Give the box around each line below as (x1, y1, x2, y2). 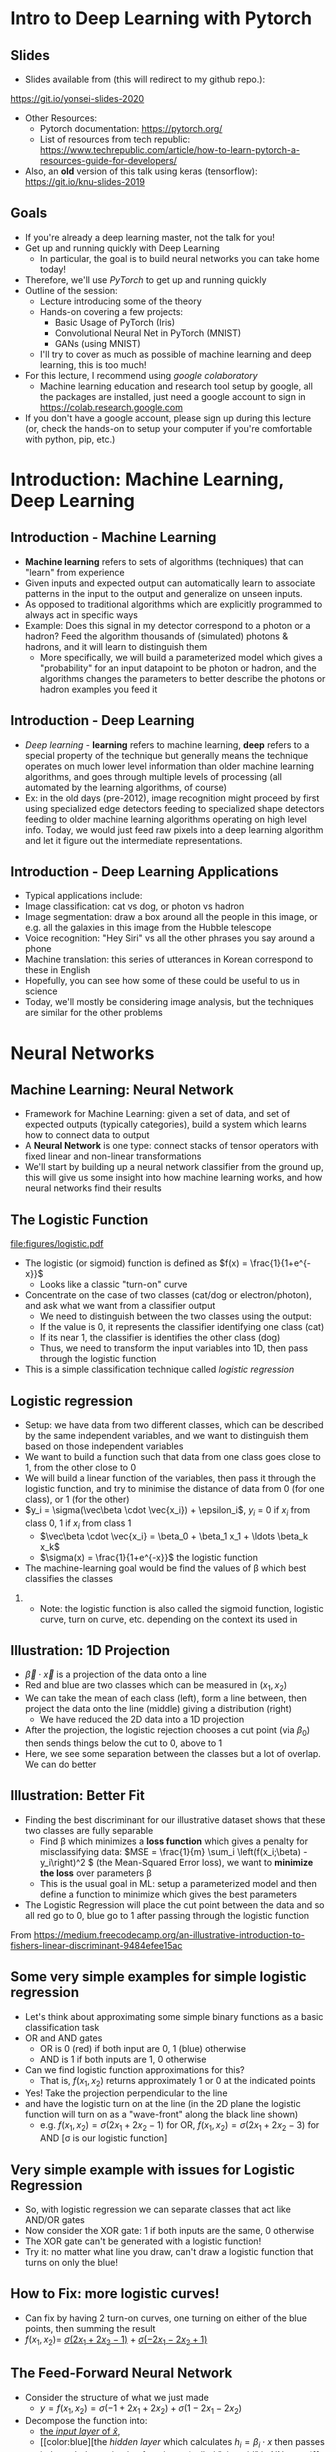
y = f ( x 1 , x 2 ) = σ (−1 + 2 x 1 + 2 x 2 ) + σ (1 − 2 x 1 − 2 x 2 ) (39, 2402, 243, 2416)
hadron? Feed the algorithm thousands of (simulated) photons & (24, 630, 288, 642)
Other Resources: (24, 112, 98, 124)
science (24, 985, 58, 997)
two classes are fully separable (24, 1824, 154, 1836)
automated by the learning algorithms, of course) (24, 781, 228, 793)
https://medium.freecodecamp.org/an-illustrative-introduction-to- (33, 1928, 305, 1941)
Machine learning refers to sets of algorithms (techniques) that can (24, 555, 304, 567)
